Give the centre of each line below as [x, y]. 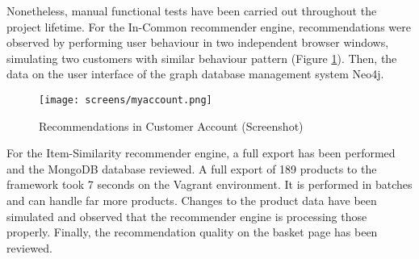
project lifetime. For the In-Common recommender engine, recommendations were [209, 26]
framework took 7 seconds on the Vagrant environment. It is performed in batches [209, 184]
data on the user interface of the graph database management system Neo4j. [195, 74]
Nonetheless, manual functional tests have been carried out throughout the [192, 10]
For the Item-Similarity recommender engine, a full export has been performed [201, 153]
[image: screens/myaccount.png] [126, 100]
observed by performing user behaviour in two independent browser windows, [198, 42]
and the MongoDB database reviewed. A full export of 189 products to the [192, 168]
